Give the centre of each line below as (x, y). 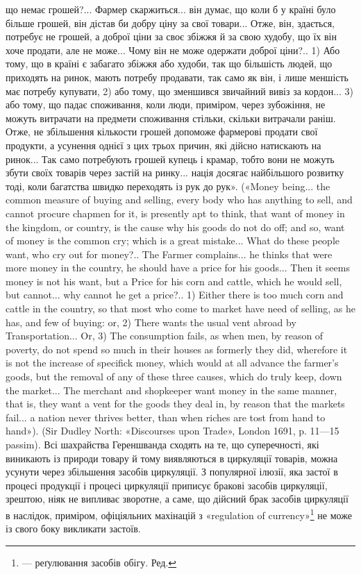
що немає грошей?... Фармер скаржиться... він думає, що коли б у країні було (171, 9)
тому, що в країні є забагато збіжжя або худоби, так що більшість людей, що (169, 64)
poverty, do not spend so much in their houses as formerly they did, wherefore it (177, 349)
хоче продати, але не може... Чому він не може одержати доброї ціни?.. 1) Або (173, 50)
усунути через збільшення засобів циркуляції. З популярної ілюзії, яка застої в (172, 472)
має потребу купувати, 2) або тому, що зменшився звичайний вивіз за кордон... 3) (179, 91)
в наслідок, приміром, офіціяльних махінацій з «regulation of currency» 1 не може (179, 514)
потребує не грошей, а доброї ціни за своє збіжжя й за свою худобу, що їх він (171, 36)
